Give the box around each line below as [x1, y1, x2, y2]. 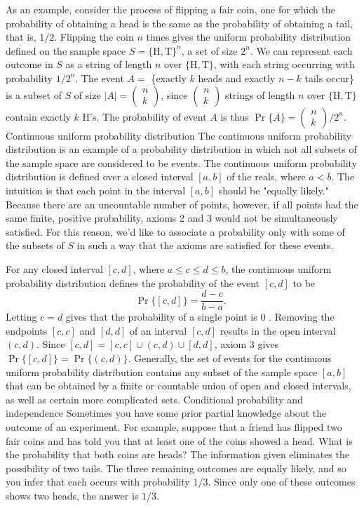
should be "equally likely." [218, 182, 329, 197]
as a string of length [65, 57, 152, 72]
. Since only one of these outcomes [208, 474, 356, 489]
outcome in [6, 57, 53, 72]
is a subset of [6, 87, 62, 102]
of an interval [129, 323, 187, 337]
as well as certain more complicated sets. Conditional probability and [6, 392, 303, 406]
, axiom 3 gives [214, 337, 279, 352]
